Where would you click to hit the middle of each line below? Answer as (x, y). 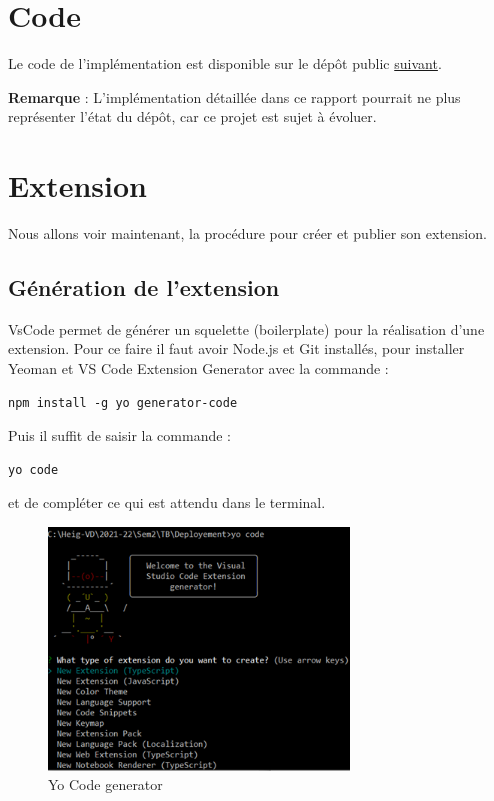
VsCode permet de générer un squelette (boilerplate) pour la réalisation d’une (246, 328)
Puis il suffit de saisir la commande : (119, 435)
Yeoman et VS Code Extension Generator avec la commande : (198, 368)
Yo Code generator (105, 784)
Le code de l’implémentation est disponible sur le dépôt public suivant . (225, 63)
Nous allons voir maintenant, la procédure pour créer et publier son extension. (247, 233)
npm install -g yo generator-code (123, 402)
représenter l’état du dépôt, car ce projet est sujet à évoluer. (192, 116)
